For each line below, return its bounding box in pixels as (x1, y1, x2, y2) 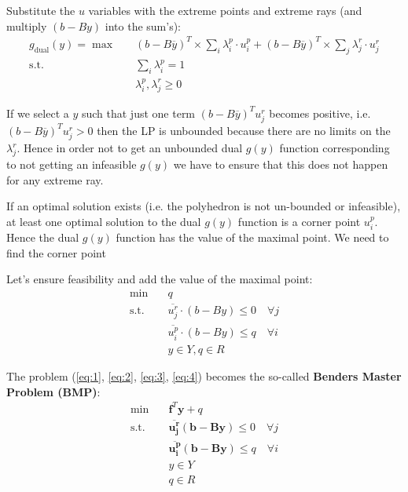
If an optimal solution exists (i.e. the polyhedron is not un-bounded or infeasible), (6, 198, 401, 214)
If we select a (6, 104, 69, 121)
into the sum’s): (105, 17, 182, 34)
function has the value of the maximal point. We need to (116, 229, 389, 246)
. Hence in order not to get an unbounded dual (17, 140, 243, 156)
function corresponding (279, 140, 390, 156)
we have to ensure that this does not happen (173, 155, 388, 172)
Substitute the (6, 2, 75, 18)
